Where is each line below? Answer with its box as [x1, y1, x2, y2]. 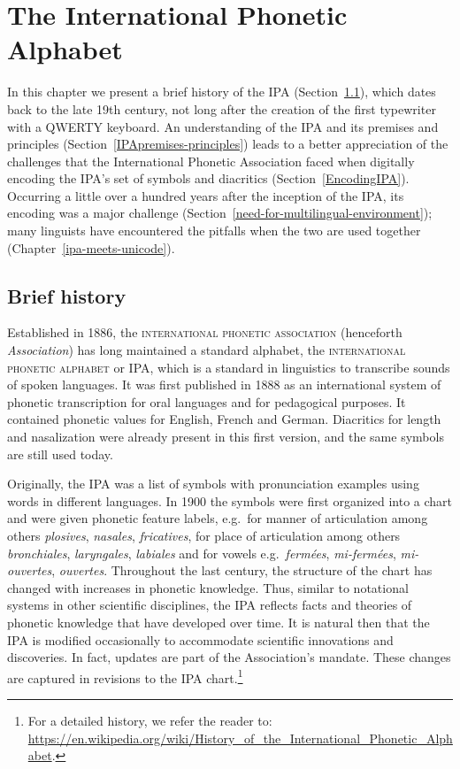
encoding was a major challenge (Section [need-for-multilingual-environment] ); [7, 204, 433, 222]
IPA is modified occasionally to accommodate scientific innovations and [7, 630, 394, 649]
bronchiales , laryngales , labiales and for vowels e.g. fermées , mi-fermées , [7, 543, 396, 562]
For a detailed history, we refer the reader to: [27, 711, 272, 729]
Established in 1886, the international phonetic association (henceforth [7, 323, 402, 342]
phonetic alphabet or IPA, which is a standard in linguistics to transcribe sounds [7, 358, 450, 376]
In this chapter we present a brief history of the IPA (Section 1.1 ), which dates [7, 82, 436, 101]
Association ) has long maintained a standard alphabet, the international [7, 341, 406, 359]
